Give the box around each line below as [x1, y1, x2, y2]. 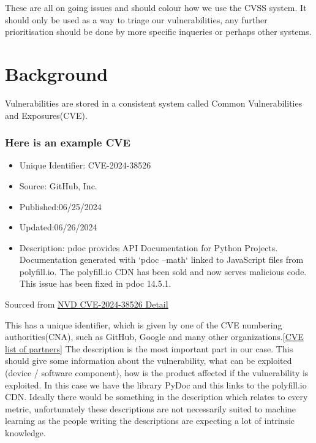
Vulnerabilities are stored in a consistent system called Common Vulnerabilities [5, 96, 303, 109]
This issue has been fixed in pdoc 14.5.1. [19, 277, 171, 290]
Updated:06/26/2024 [19, 221, 97, 233]
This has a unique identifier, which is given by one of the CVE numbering [5, 318, 282, 331]
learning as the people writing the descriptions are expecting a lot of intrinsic [5, 414, 295, 427]
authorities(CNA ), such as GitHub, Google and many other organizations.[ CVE [5, 330, 304, 343]
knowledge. [5, 426, 46, 439]
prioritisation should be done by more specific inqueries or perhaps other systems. [5, 25, 312, 38]
